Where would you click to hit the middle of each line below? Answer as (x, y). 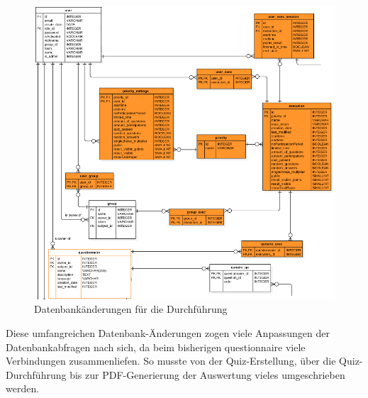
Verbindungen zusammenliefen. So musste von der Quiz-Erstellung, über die (171, 361)
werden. (23, 388)
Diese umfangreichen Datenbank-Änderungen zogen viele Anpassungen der (168, 332)
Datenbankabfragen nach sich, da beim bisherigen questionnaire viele (156, 347)
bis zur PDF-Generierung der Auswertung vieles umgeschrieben (207, 374)
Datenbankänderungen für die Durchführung (131, 309)
